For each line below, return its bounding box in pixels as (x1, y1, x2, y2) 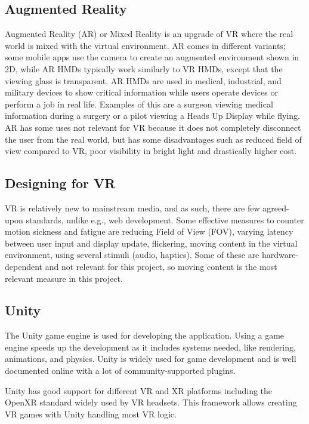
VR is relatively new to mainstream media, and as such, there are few (5, 201, 260, 214)
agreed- (262, 201, 289, 214)
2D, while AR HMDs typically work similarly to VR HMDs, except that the (5, 62, 283, 75)
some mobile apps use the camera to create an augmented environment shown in (5, 51, 299, 63)
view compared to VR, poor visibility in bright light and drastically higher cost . (5, 145, 297, 157)
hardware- (261, 248, 299, 261)
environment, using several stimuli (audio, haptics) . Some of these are (5, 248, 259, 261)
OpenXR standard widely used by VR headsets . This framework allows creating (5, 396, 297, 408)
